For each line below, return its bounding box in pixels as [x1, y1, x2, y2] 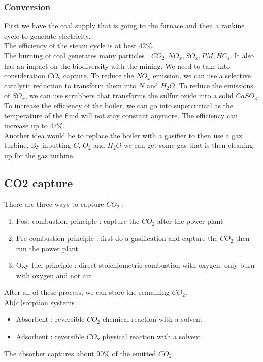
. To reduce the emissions [175, 80, 253, 90]
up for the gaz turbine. [4, 149, 75, 160]
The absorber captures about [4, 348, 94, 358]
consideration [4, 70, 46, 81]
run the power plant [16, 243, 79, 253]
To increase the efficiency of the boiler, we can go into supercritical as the [4, 100, 234, 110]
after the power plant [157, 216, 223, 226]
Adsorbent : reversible [16, 331, 84, 342]
